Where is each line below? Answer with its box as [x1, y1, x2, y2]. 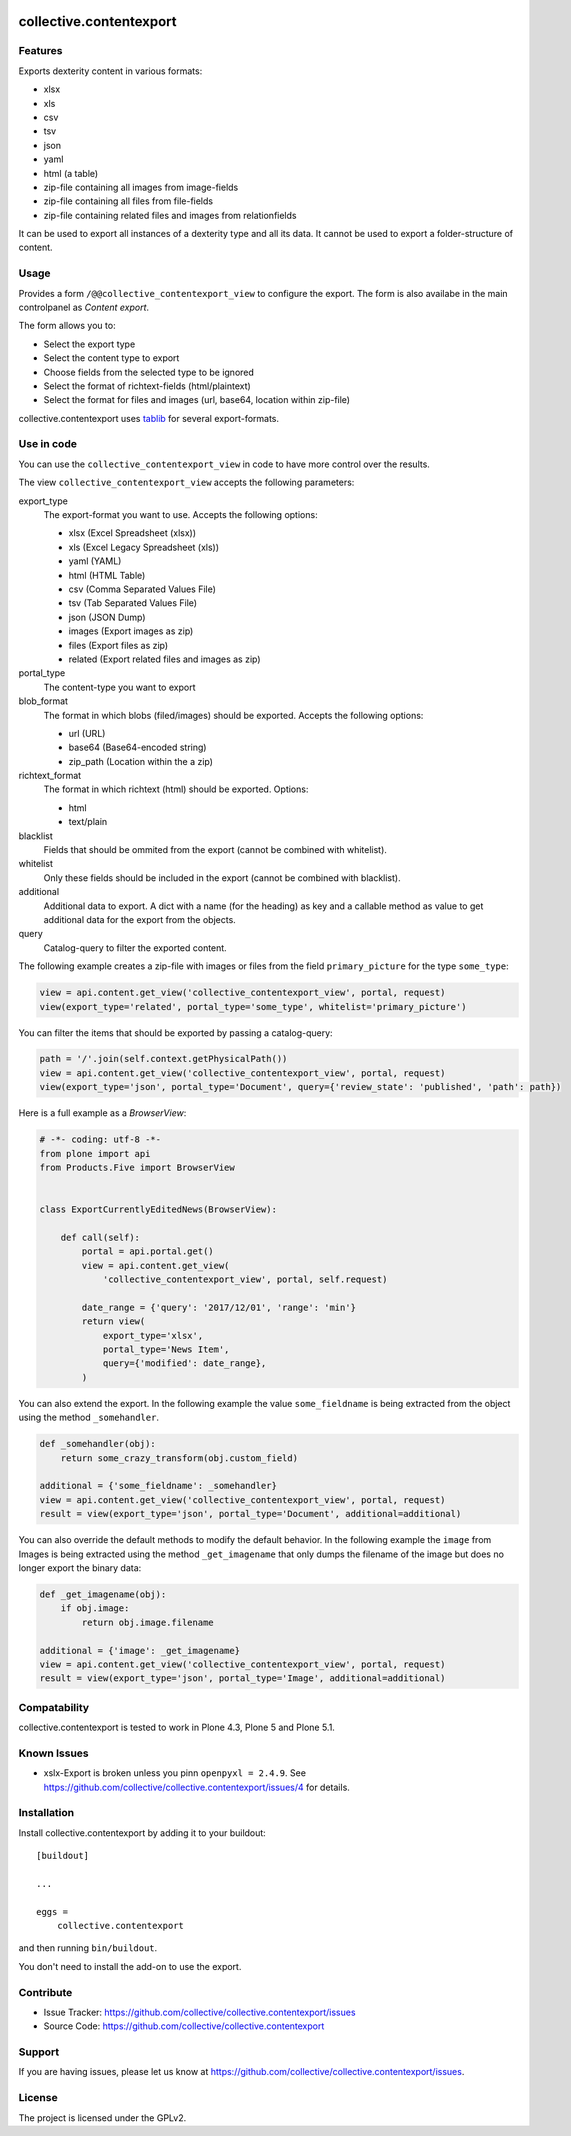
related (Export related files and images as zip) [68, 653, 261, 665]
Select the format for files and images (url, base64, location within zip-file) [43, 394, 350, 406]
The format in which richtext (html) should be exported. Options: [43, 783, 309, 795]
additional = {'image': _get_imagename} [39, 1645, 240, 1656]
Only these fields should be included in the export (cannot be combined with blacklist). [43, 871, 401, 884]
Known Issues [18, 1746, 89, 1760]
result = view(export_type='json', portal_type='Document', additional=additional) [39, 1508, 462, 1520]
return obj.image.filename [81, 1616, 214, 1628]
